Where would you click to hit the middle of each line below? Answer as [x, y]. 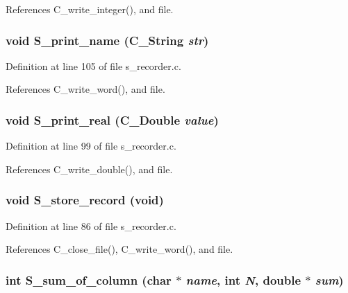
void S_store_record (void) [85, 200]
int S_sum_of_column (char [89, 279]
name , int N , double [243, 279]
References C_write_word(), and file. [85, 89]
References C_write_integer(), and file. [90, 9]
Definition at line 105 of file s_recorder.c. [93, 65]
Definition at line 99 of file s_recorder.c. [91, 146]
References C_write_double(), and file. [89, 169]
